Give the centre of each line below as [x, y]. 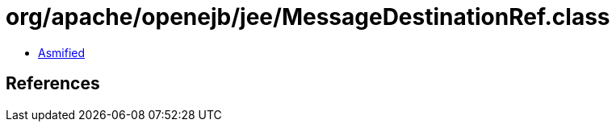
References [53, 84]
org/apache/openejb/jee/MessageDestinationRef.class [308, 17]
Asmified [62, 52]
